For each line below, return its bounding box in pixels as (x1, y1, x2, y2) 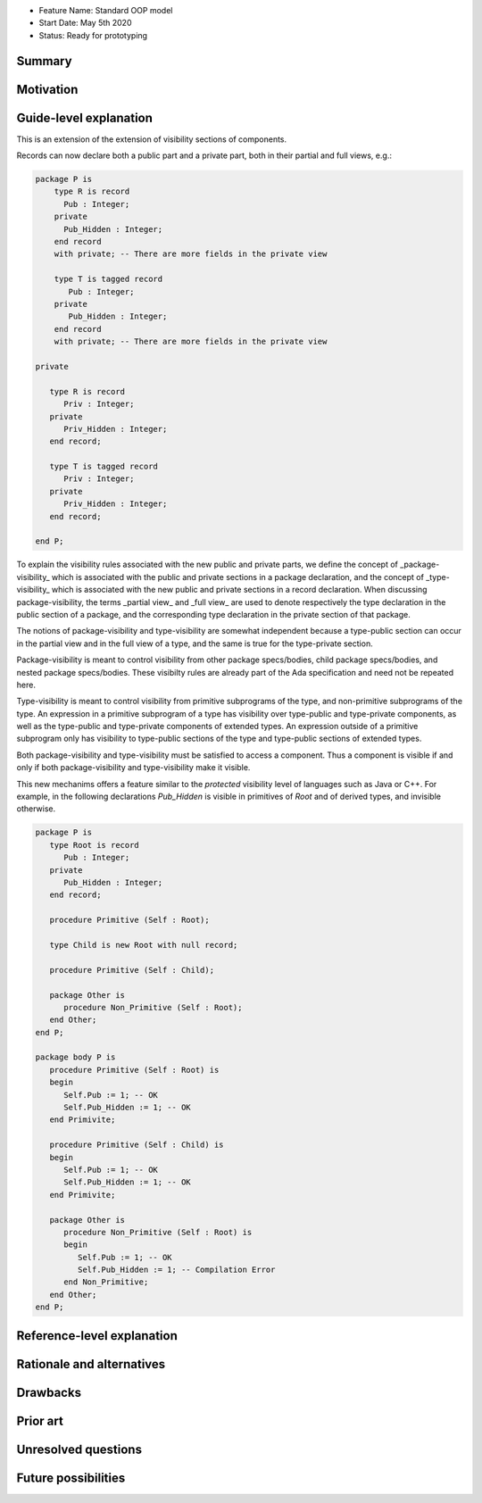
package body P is (35, 1052, 116, 1062)
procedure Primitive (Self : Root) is (49, 1065, 220, 1075)
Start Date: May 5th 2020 (38, 18, 132, 29)
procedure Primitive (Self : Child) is (49, 1140, 224, 1150)
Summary (16, 54, 72, 69)
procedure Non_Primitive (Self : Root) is (63, 1227, 253, 1237)
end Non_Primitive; (63, 1277, 149, 1287)
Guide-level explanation (16, 110, 154, 125)
